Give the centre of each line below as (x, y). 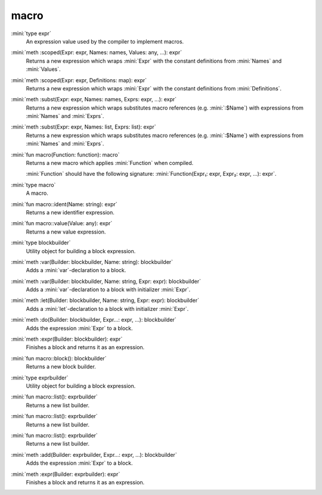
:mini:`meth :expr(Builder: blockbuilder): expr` (67, 339)
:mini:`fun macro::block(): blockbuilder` (59, 358)
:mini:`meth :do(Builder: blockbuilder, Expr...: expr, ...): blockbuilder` (94, 320)
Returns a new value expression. (66, 232)
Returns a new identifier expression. (70, 212)
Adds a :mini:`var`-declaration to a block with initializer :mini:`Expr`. (108, 289)
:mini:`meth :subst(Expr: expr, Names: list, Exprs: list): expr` (83, 127)
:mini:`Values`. (43, 69)
